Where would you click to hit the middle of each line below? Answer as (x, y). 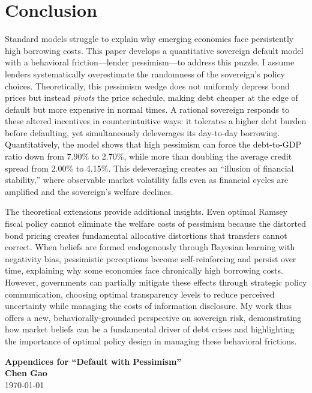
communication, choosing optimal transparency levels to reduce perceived (140, 294)
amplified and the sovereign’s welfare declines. (89, 191)
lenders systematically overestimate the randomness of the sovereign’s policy (145, 73)
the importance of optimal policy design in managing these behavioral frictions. (151, 340)
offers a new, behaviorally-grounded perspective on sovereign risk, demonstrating (153, 317)
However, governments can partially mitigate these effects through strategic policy (156, 282)
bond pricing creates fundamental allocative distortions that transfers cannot (146, 235)
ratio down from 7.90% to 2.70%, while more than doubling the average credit (148, 156)
